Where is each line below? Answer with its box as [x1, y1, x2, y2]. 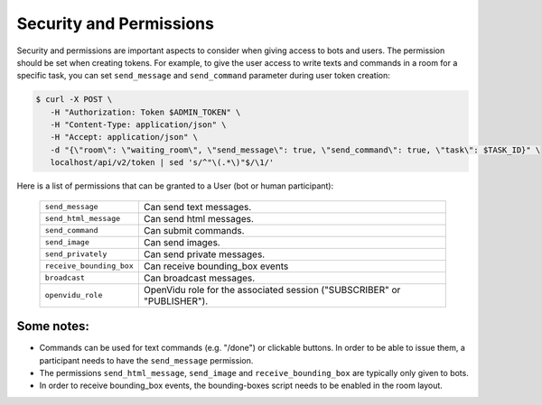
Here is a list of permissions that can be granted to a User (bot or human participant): [16, 180, 334, 191]
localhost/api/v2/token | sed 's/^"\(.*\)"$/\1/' [50, 158, 275, 168]
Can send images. [143, 235, 220, 248]
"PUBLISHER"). [143, 294, 209, 307]
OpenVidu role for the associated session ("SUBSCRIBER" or [143, 283, 401, 296]
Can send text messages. [143, 200, 252, 213]
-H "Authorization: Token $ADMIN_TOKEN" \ [50, 106, 241, 117]
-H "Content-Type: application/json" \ [50, 120, 227, 130]
